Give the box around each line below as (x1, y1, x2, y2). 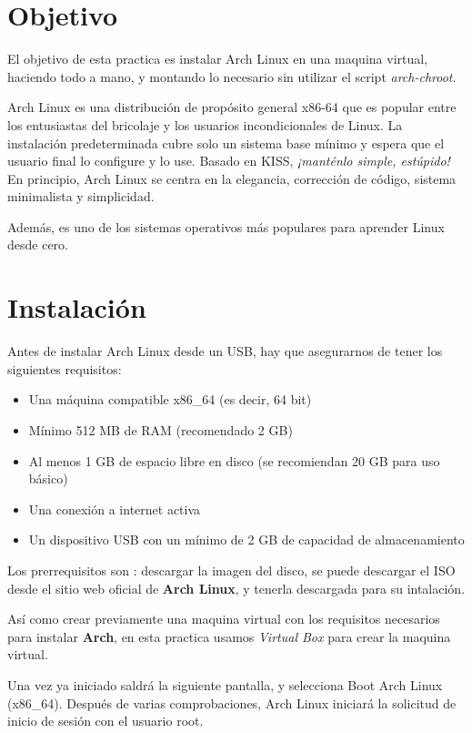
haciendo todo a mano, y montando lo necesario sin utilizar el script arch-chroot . (7, 66, 457, 86)
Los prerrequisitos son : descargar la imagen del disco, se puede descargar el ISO (7, 560, 456, 579)
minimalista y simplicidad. (7, 187, 155, 206)
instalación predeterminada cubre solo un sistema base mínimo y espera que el (7, 133, 445, 152)
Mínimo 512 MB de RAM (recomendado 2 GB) (28, 420, 293, 439)
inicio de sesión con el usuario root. (7, 711, 204, 730)
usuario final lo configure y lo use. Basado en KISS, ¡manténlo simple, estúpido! (7, 151, 450, 170)
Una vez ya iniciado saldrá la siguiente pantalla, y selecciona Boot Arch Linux (7, 675, 443, 694)
